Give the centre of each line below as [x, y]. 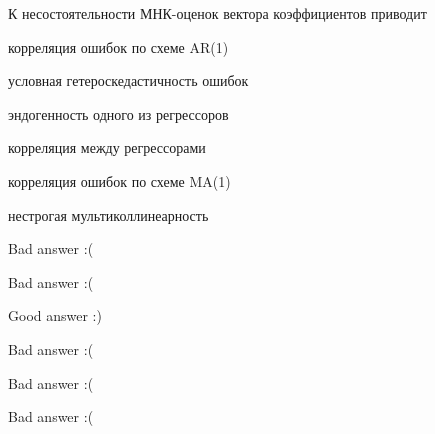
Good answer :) [55, 315]
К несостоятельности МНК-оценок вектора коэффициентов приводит [217, 13]
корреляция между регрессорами [107, 147]
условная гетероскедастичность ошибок [128, 80]
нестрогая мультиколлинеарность [108, 214]
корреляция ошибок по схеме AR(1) [118, 46]
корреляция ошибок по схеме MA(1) [119, 180]
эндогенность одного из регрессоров [118, 113]
